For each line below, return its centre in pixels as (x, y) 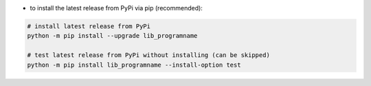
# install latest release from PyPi (89, 26)
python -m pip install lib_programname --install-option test (134, 65)
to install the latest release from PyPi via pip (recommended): (116, 8)
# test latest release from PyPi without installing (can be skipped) (149, 55)
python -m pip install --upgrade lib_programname (112, 36)
